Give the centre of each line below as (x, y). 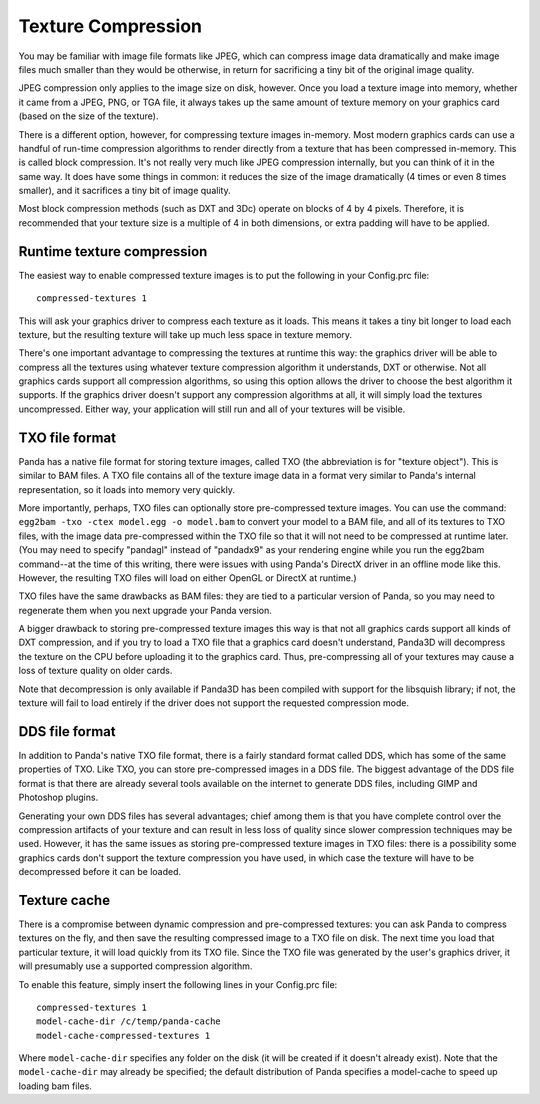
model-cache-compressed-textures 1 (123, 1035)
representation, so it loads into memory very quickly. (126, 489)
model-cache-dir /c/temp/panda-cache (129, 1021)
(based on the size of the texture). (88, 116)
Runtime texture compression (113, 251)
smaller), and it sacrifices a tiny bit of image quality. (124, 191)
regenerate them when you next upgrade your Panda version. (145, 610)
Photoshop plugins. (58, 797)
